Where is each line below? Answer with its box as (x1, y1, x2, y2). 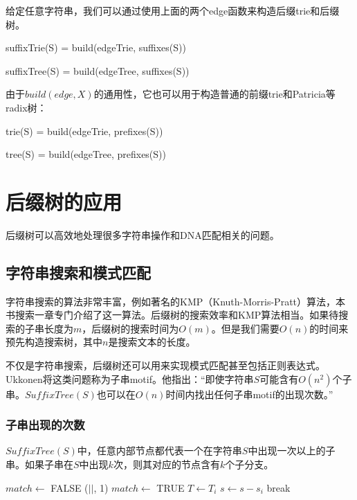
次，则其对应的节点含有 (113, 457, 220, 472)
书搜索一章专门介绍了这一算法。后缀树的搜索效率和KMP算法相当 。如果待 (6, 307, 339, 322)
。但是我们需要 (211, 321, 280, 335)
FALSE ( (51, 480, 89, 494)
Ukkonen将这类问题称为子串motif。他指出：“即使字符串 (6, 371, 254, 386)
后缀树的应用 (6, 187, 122, 215)
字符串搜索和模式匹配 (6, 261, 151, 283)
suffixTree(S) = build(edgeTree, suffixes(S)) (6, 63, 190, 78)
